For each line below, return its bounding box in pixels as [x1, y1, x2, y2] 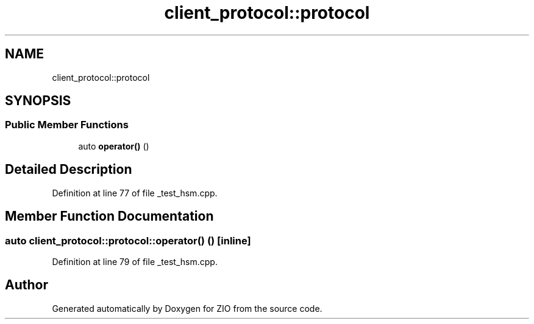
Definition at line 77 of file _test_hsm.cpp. [52, 187, 218, 198]
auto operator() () [78, 140, 149, 151]
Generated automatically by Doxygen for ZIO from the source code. [52, 303, 322, 314]
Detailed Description [5, 162, 132, 178]
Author [5, 277, 48, 293]
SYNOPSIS [5, 93, 71, 109]
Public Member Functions [5, 119, 129, 131]
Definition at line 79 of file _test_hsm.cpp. [52, 256, 218, 267]
